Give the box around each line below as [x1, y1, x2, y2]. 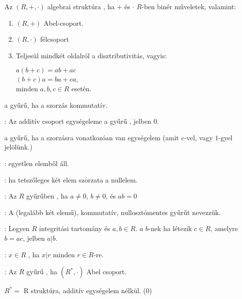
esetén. [71, 83, 92, 93]
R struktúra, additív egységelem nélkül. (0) [23, 285, 152, 296]
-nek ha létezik [148, 223, 192, 233]
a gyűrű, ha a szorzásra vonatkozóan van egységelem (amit [4, 132, 179, 142]
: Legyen [4, 223, 30, 233]
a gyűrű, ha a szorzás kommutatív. [4, 100, 108, 110]
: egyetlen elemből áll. [4, 158, 69, 168]
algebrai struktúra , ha [47, 1, 115, 11]
